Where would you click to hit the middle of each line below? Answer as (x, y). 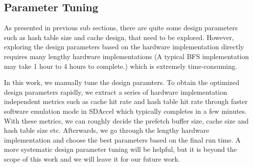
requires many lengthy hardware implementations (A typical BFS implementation (126, 56)
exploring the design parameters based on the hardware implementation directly (124, 47)
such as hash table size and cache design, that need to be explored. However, (119, 37)
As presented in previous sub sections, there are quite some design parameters (121, 28)
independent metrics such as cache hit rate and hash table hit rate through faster (126, 101)
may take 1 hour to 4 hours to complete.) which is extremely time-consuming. (121, 66)
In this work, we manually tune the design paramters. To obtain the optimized (122, 82)
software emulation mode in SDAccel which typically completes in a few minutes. (126, 111)
